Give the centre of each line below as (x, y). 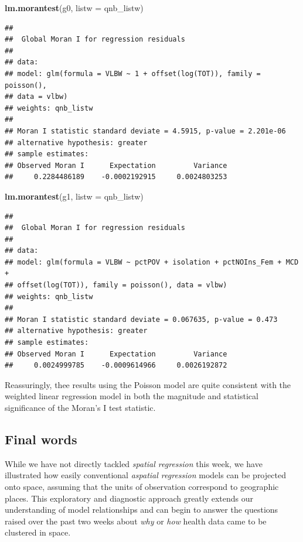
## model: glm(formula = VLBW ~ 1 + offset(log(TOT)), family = (133, 73)
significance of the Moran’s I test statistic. (80, 407)
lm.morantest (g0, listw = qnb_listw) (74, 8)
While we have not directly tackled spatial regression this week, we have (134, 463)
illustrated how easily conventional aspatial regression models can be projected (145, 475)
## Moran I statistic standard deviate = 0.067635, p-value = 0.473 (141, 319)
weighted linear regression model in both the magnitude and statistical (132, 396)
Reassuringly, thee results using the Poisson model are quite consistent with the (148, 384)
